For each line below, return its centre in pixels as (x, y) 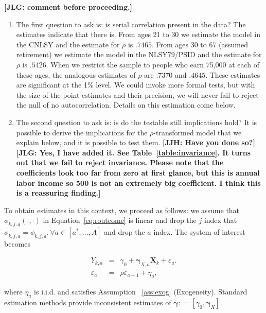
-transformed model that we (198, 132)
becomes (17, 243)
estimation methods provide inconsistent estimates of (88, 302)
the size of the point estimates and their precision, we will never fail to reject (137, 94)
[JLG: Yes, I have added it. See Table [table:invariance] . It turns (134, 152)
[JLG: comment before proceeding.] (68, 7)
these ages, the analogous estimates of (76, 74)
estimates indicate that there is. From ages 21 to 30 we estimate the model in (138, 34)
